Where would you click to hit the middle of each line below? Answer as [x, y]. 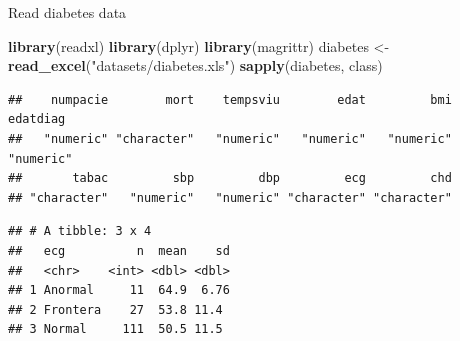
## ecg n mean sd [119, 250]
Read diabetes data [67, 12]
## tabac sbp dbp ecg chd [230, 178]
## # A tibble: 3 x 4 [80, 231]
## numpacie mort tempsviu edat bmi [230, 99]
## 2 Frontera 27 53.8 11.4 [115, 309]
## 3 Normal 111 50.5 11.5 [115, 329]
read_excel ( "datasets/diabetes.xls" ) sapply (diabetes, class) [195, 65]
